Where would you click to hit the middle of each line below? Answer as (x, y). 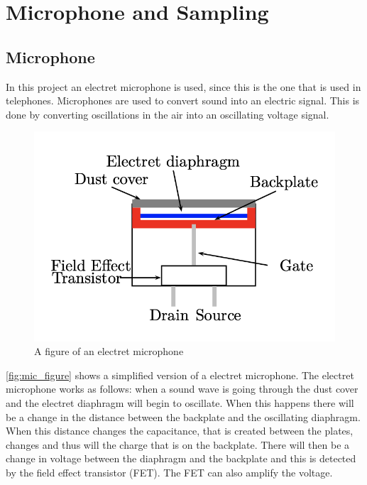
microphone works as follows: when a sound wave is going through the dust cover (182, 389)
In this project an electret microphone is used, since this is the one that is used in (183, 86)
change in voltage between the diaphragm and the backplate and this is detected (181, 458)
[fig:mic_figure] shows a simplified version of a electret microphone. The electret (180, 375)
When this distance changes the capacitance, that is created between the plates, (180, 431)
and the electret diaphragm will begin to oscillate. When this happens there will (180, 403)
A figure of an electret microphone (109, 351)
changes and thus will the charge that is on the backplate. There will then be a (178, 444)
